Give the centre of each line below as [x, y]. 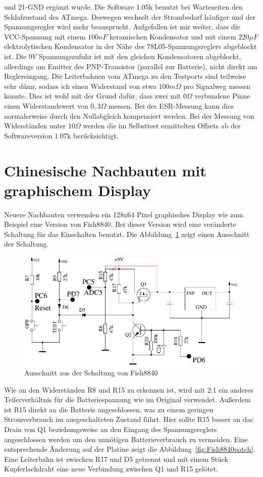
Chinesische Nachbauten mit [105, 170]
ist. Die [15, 56]
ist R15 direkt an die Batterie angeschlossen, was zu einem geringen [109, 409]
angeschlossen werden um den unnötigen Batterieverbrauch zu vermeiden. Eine [126, 439]
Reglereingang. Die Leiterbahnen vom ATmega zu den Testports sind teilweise [125, 76]
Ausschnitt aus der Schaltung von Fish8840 [91, 372]
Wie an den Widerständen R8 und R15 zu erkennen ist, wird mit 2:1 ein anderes [129, 389]
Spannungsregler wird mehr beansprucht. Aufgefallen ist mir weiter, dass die [122, 27]
